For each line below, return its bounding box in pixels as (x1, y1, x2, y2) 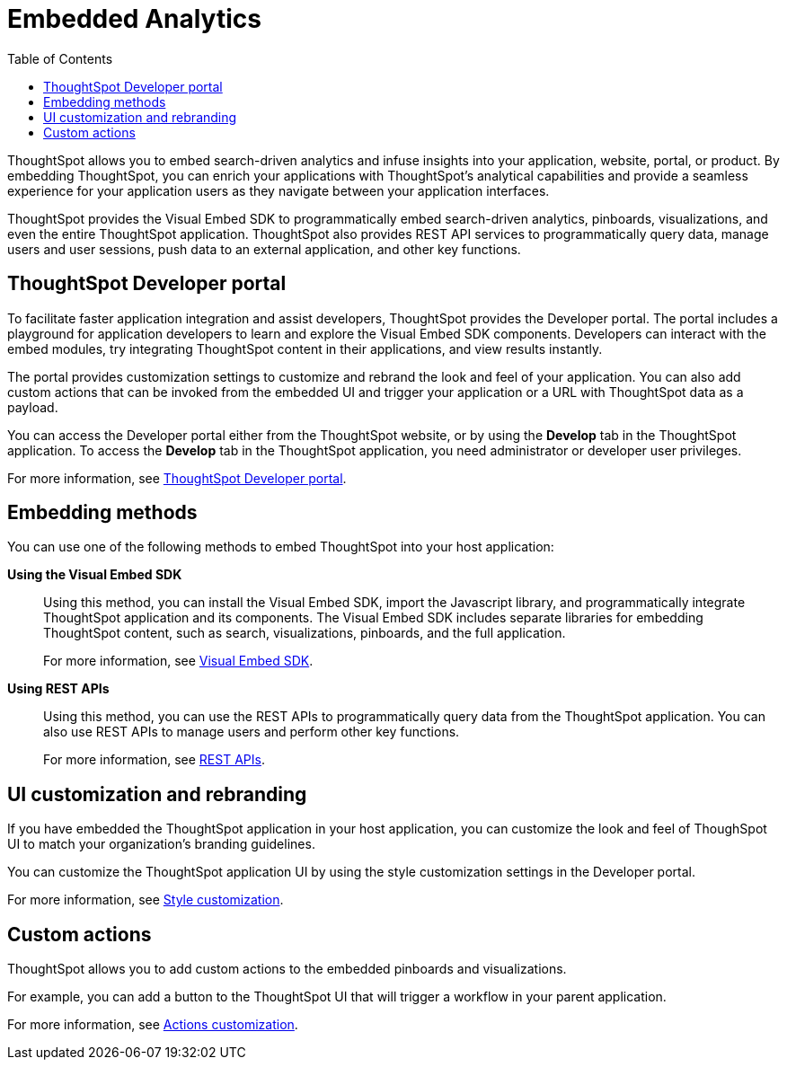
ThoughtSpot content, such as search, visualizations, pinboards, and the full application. (43, 625, 566, 641)
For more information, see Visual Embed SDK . (43, 653, 314, 669)
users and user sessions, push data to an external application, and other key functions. (7, 241, 521, 257)
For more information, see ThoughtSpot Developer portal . (7, 470, 347, 486)
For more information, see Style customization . (7, 892, 284, 908)
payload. (7, 399, 58, 415)
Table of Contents (7, 50, 113, 66)
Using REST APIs (7, 681, 110, 697)
